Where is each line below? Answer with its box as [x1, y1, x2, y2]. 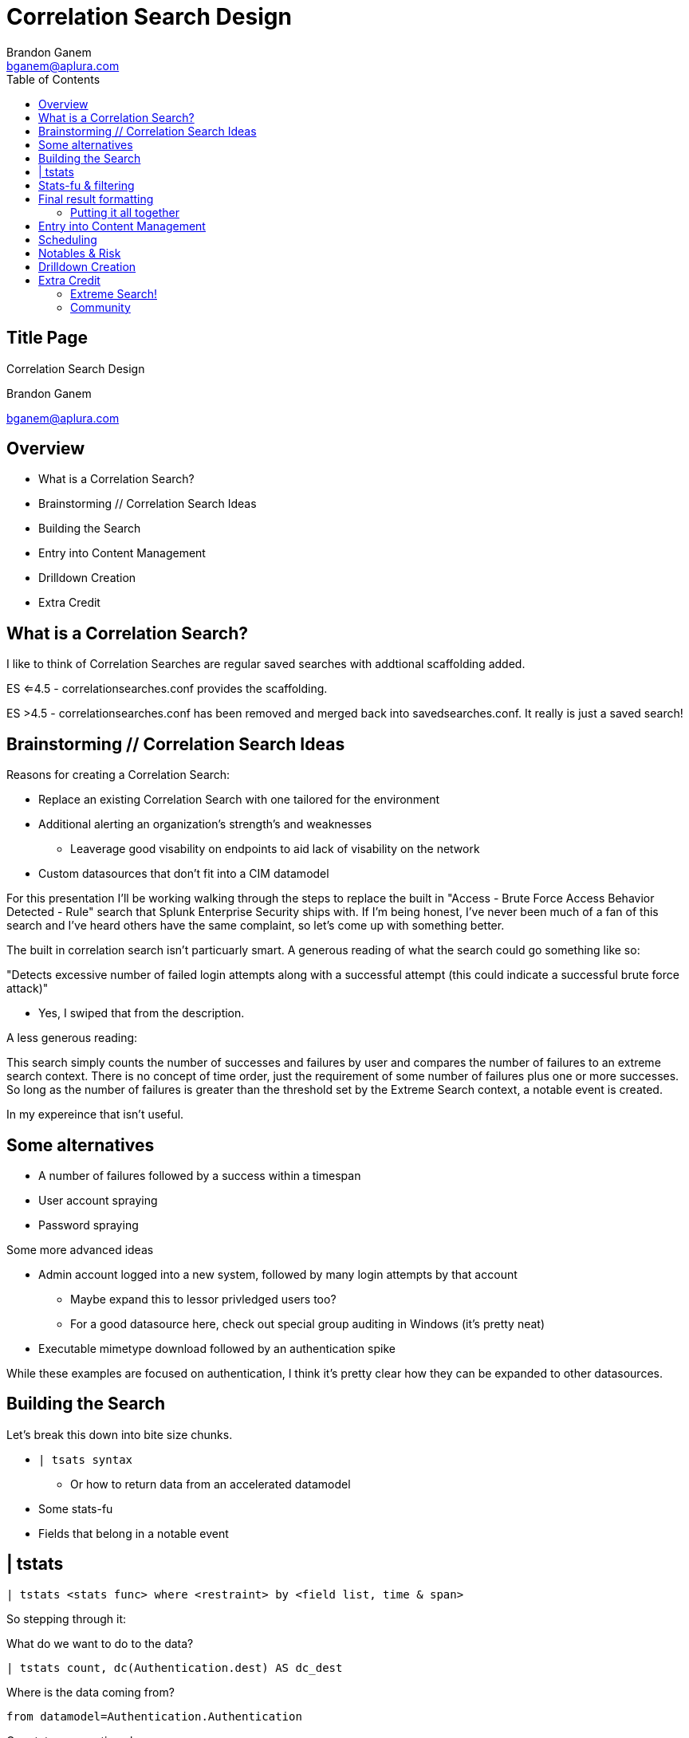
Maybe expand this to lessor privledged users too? [70, 1292, 337, 1306]
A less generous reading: [6, 1031, 138, 1045]
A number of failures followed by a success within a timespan [38, 1168, 361, 1182]
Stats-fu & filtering [38, 178, 135, 192]
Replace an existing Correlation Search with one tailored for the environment [38, 792, 440, 807]
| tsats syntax [38, 1453, 133, 1466]
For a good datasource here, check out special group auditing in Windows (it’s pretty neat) [70, 1316, 545, 1331]
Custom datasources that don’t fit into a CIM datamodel [38, 867, 329, 881]
